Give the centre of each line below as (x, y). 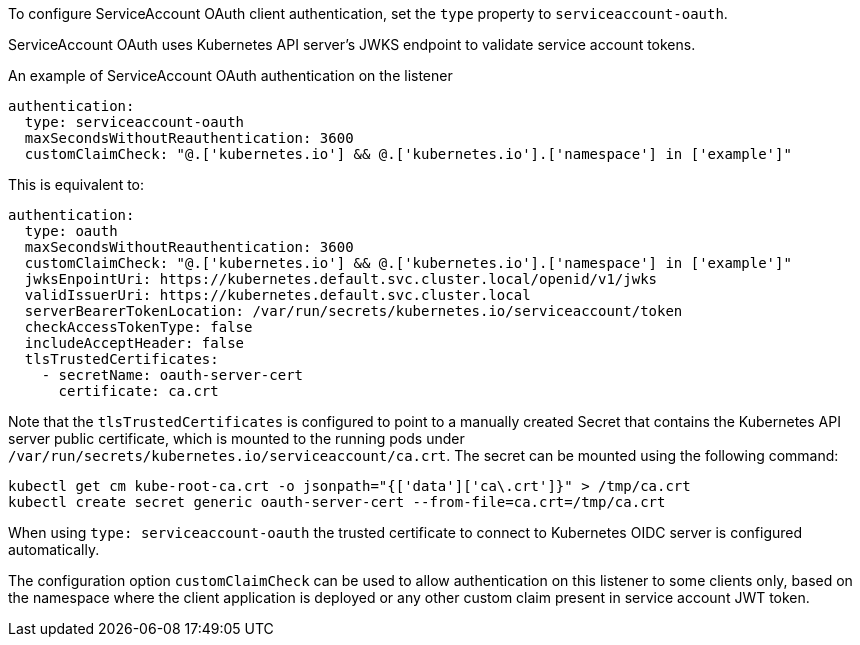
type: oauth (71, 231)
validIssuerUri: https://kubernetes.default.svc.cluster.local (277, 295)
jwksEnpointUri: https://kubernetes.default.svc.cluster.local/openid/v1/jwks (341, 279)
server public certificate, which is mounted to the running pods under (236, 438)
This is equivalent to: (76, 184)
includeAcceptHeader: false (134, 343)
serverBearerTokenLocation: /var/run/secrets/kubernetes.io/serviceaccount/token (353, 311)
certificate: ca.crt (138, 391)
